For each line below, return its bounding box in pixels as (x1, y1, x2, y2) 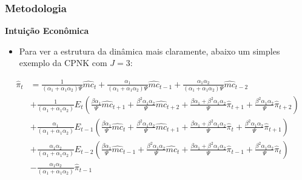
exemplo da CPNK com (19, 56, 107, 69)
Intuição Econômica (5, 24, 89, 37)
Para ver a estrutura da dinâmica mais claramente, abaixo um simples (19, 44, 280, 57)
